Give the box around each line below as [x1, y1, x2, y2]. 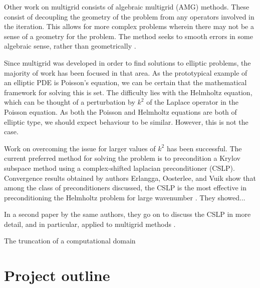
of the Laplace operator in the [146, 97, 238, 107]
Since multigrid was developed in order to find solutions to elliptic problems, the [4, 57, 251, 68]
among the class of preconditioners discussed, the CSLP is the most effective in [4, 182, 247, 193]
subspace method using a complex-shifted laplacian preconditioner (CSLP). [4, 162, 235, 173]
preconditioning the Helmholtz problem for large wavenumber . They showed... [4, 192, 245, 202]
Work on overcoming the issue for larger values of [4, 143, 156, 153]
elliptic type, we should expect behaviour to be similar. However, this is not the [4, 116, 248, 127]
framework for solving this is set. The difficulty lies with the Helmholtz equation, [4, 87, 252, 97]
